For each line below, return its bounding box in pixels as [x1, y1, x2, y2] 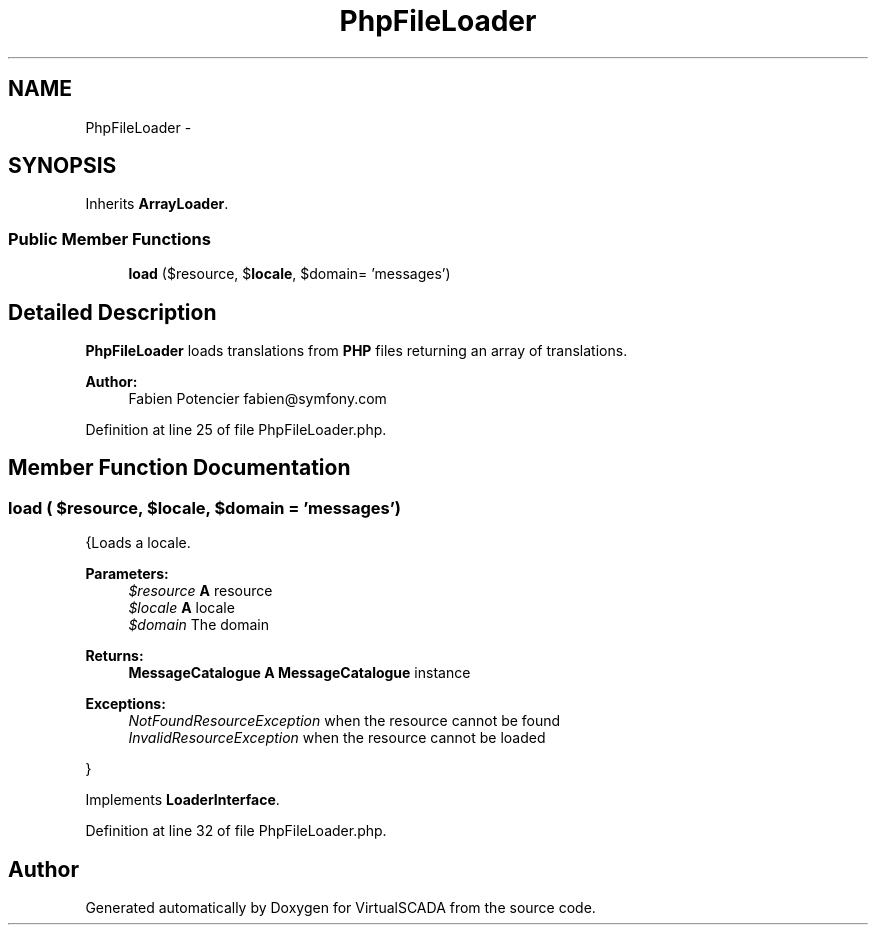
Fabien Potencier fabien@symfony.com [128, 390, 387, 408]
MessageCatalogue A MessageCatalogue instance [128, 664, 471, 682]
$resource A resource [128, 582, 273, 600]
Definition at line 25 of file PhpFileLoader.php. [85, 421, 387, 439]
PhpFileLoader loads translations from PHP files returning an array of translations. [85, 342, 628, 360]
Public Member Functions [8, 228, 211, 249]
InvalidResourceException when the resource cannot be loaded [128, 729, 546, 747]
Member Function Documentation [8, 455, 351, 481]
